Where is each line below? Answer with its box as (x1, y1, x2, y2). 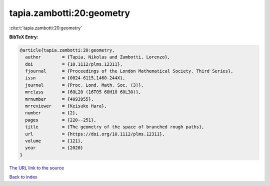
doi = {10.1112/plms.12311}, (25, 61, 123, 67)
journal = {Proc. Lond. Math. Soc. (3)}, (25, 82, 144, 88)
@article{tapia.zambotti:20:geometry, (19, 47, 115, 53)
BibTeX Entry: (9, 34, 38, 40)
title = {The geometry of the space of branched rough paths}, (25, 124, 204, 130)
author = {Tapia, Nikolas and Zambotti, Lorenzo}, (25, 54, 170, 60)
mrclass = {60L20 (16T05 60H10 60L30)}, (25, 89, 141, 95)
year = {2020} (25, 145, 83, 151)
